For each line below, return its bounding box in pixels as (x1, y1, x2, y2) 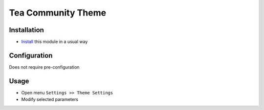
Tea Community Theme (9, 7, 107, 18)
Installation (9, 26, 44, 34)
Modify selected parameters (21, 96, 78, 102)
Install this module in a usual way (21, 39, 88, 45)
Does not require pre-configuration (9, 64, 80, 70)
